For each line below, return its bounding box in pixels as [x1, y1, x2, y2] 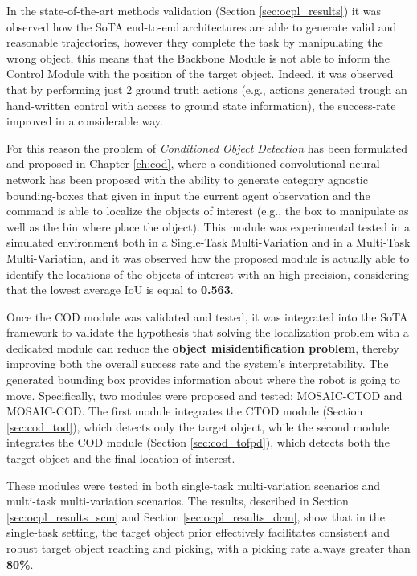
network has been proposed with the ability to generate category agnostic [6, 170, 368, 187]
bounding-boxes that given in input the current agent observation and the [6, 186, 370, 203]
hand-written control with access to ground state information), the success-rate [6, 96, 396, 113]
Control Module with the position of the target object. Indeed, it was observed [6, 65, 394, 82]
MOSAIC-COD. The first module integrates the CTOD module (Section [6, 402, 363, 419]
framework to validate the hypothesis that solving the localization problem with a [6, 324, 409, 341]
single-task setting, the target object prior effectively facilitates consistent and [6, 524, 390, 541]
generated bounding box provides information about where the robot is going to [6, 371, 401, 388]
